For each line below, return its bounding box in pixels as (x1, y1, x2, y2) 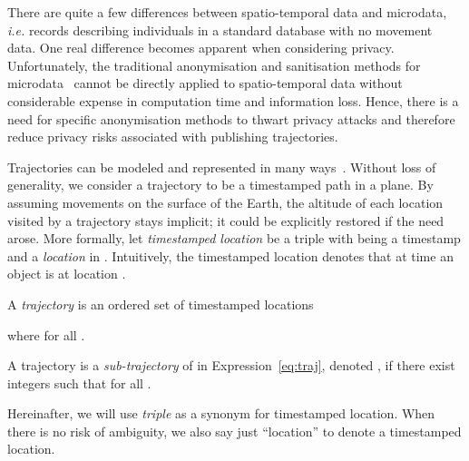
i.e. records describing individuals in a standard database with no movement (7, 20, 433, 39)
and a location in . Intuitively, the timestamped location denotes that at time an (7, 246, 454, 265)
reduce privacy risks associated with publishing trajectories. (7, 127, 338, 146)
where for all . (7, 325, 85, 344)
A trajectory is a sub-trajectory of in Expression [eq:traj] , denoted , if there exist (7, 356, 455, 375)
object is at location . (7, 264, 126, 283)
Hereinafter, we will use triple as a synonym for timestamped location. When (7, 404, 435, 423)
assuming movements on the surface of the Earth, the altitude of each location (7, 192, 444, 211)
